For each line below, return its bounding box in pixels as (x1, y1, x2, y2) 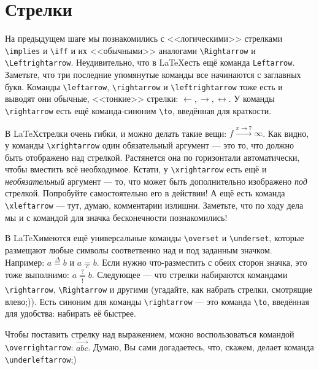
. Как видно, (263, 126, 309, 139)
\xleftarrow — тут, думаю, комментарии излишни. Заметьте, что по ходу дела (5, 199, 304, 212)
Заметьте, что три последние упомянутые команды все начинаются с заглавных (5, 68, 301, 81)
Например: (5, 255, 45, 268)
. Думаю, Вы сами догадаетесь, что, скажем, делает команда (88, 341, 314, 353)
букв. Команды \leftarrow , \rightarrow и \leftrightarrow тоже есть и (5, 80, 283, 93)
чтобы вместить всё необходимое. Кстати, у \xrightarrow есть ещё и (5, 163, 267, 175)
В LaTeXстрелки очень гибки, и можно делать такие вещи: (5, 126, 227, 139)
